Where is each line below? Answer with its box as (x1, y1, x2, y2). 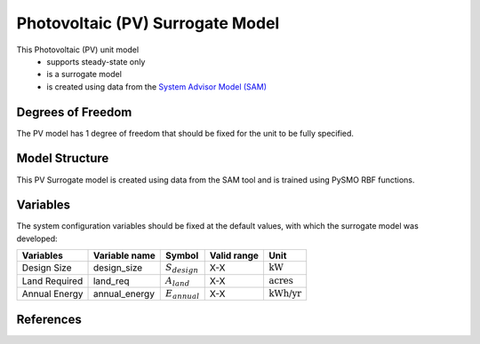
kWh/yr (268, 288, 302, 299)
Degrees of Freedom (16, 105, 132, 120)
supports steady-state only (46, 56, 146, 66)
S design (165, 262, 199, 275)
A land (165, 275, 190, 288)
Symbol (165, 249, 199, 262)
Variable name (92, 249, 156, 262)
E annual (165, 288, 200, 301)
